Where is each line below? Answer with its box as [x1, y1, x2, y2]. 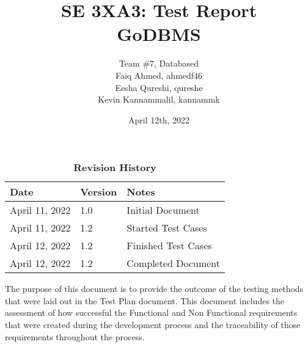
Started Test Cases [127, 221, 207, 235]
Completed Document [127, 256, 221, 271]
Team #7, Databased [119, 57, 199, 70]
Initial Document [127, 203, 200, 217]
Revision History [73, 160, 156, 175]
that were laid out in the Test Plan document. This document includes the [5, 294, 285, 307]
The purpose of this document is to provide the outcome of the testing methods [5, 282, 304, 295]
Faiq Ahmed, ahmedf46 [115, 68, 203, 81]
